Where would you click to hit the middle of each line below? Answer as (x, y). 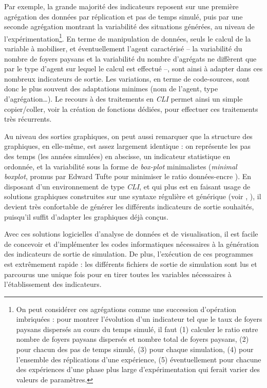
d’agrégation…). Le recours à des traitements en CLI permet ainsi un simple (123, 99)
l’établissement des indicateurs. (53, 284)
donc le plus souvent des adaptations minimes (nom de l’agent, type (111, 89)
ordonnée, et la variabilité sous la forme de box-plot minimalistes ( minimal (121, 166)
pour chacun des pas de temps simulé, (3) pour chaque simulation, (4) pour (135, 349)
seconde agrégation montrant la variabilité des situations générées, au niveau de (129, 26)
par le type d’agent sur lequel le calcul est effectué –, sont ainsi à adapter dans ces (133, 69)
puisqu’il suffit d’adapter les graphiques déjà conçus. (86, 216)
